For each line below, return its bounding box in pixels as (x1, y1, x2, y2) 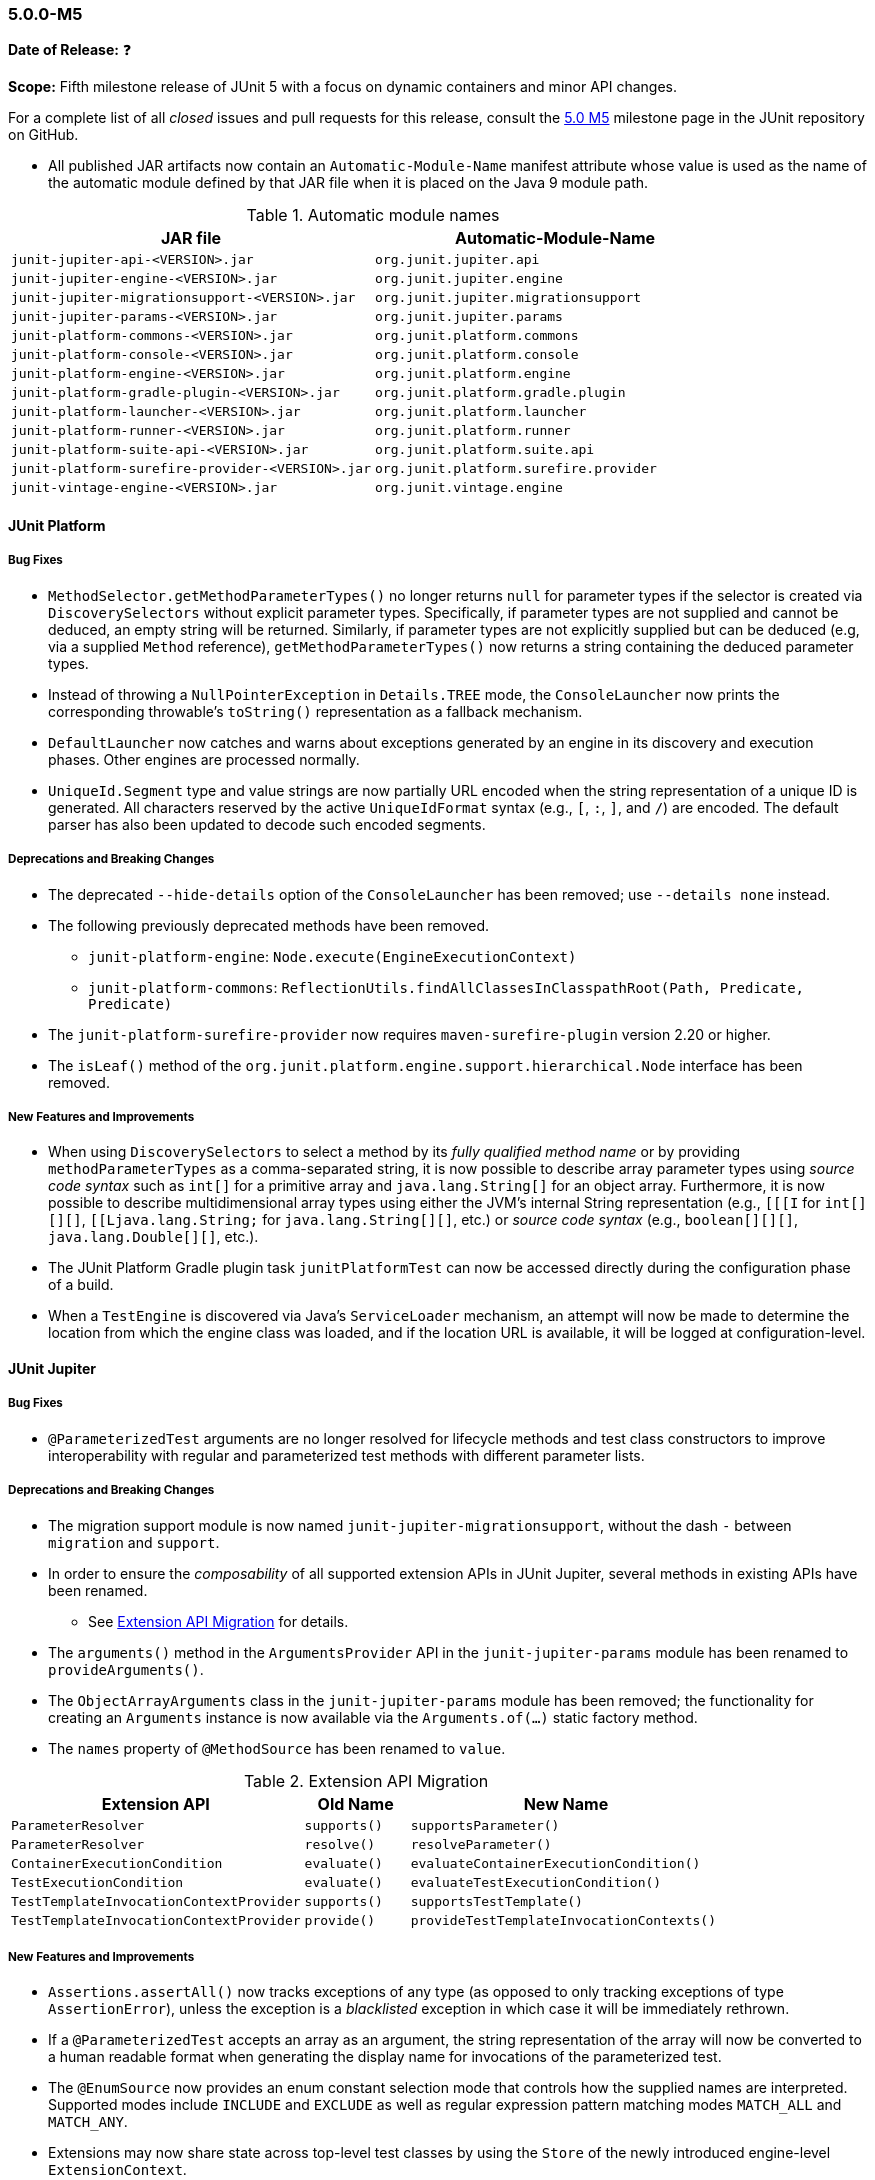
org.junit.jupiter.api (375, 252, 540, 268)
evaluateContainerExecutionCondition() (410, 1855, 701, 1871)
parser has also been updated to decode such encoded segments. (48, 815, 486, 833)
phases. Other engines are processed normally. (48, 750, 360, 768)
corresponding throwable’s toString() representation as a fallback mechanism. (48, 702, 583, 720)
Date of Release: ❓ (8, 41, 132, 59)
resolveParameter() (410, 1836, 552, 1852)
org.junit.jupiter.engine (375, 271, 563, 287)
